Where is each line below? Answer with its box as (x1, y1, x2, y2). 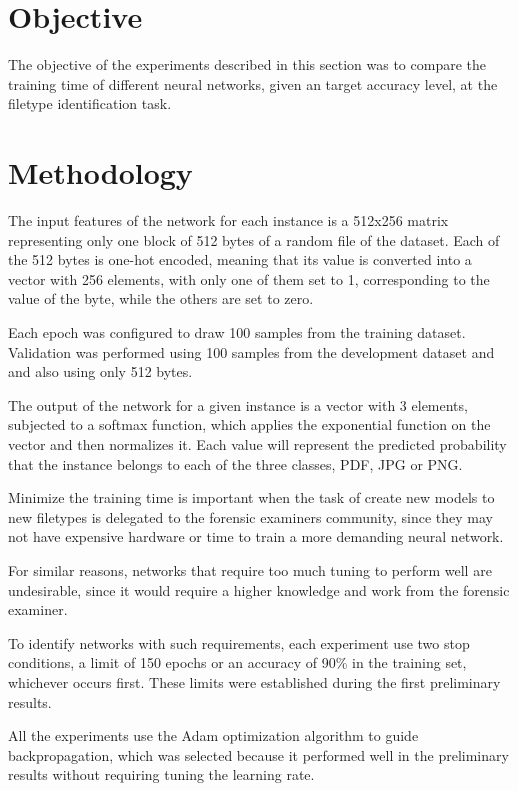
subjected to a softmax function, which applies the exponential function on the (8, 414, 491, 435)
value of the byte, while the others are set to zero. (8, 288, 314, 309)
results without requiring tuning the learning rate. (8, 764, 315, 785)
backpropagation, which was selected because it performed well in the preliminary (8, 744, 509, 765)
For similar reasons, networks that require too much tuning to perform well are (8, 559, 492, 580)
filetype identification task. (8, 93, 172, 114)
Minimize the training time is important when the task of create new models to (8, 487, 495, 508)
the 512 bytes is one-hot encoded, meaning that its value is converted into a (8, 249, 472, 270)
